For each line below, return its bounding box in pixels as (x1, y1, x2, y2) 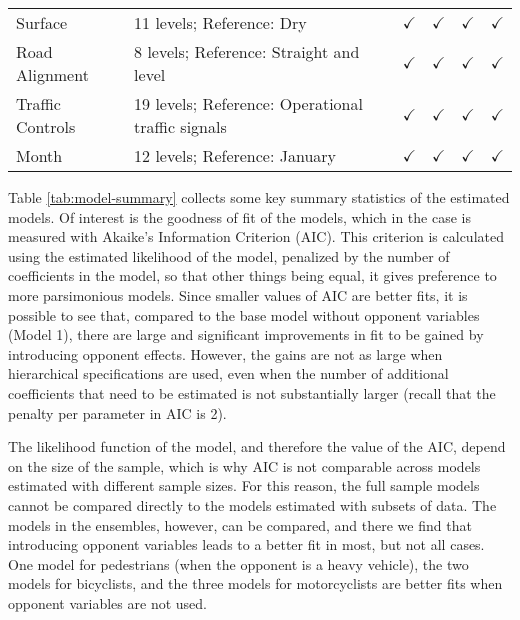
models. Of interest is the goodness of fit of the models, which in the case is (8, 206, 471, 227)
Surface (16, 11, 68, 34)
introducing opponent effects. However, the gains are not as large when (8, 343, 443, 364)
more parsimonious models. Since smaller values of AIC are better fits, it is (8, 284, 468, 305)
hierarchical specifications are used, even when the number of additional (8, 363, 449, 384)
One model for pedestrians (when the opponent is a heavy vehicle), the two (8, 553, 469, 574)
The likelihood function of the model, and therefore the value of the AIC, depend (8, 436, 506, 457)
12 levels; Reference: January (134, 144, 337, 167)
